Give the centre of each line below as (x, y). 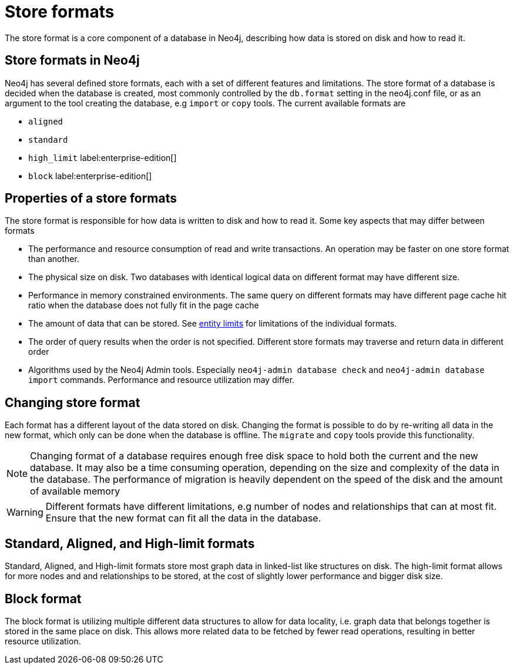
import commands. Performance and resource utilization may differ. (162, 380)
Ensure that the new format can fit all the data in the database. (183, 518)
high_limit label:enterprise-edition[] (103, 157)
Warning (25, 512)
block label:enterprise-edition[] (90, 176)
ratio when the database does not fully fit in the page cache (144, 305)
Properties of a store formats (91, 199)
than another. (54, 259)
